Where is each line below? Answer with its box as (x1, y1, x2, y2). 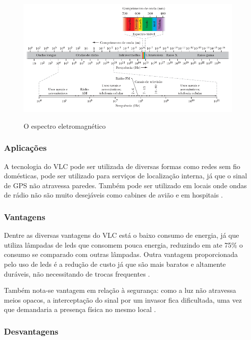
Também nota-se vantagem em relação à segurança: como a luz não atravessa (4, 285, 236, 295)
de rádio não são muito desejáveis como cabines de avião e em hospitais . (4, 190, 223, 200)
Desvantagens (4, 325, 58, 337)
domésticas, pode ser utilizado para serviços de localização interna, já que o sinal (4, 170, 247, 181)
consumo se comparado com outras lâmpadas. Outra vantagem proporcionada (4, 249, 238, 259)
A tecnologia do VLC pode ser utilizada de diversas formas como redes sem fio (4, 161, 241, 171)
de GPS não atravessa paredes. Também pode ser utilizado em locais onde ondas (4, 180, 247, 190)
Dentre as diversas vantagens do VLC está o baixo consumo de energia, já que (4, 230, 239, 240)
